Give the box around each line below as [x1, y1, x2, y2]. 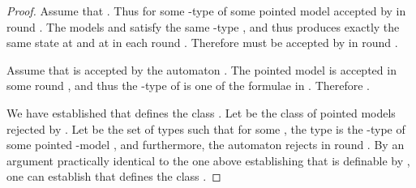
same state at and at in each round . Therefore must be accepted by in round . [6, 34, 398, 51]
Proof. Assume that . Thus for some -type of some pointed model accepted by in [6, 2, 406, 19]
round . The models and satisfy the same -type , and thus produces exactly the [6, 18, 400, 35]
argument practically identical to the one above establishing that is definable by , [6, 152, 410, 169]
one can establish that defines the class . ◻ [6, 168, 221, 185]
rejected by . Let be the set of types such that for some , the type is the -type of [6, 120, 405, 137]
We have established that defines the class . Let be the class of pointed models [6, 104, 396, 121]
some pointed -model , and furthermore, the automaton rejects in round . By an [6, 136, 405, 153]
